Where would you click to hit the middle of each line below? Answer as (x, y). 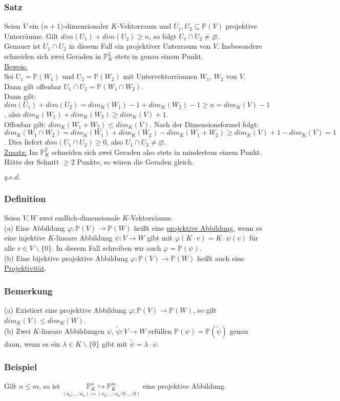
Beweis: (16, 66)
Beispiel (21, 366)
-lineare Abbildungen (72, 331)
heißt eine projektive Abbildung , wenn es (198, 227)
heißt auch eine (221, 258)
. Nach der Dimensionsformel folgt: (204, 124)
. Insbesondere (240, 46)
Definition (25, 198)
